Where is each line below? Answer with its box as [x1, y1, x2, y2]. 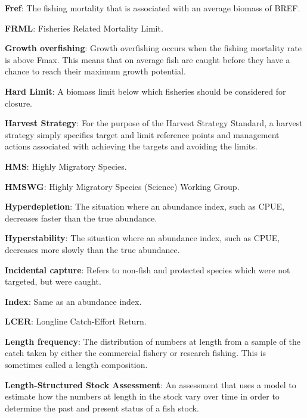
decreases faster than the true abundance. [5, 211, 157, 224]
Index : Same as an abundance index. [5, 295, 142, 307]
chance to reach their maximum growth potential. [5, 65, 186, 77]
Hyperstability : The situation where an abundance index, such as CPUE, [5, 232, 280, 244]
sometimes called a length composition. [5, 358, 148, 371]
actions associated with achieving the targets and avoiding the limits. [5, 140, 258, 152]
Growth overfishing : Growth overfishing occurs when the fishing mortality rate [5, 42, 302, 54]
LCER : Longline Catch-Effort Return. [5, 315, 147, 327]
